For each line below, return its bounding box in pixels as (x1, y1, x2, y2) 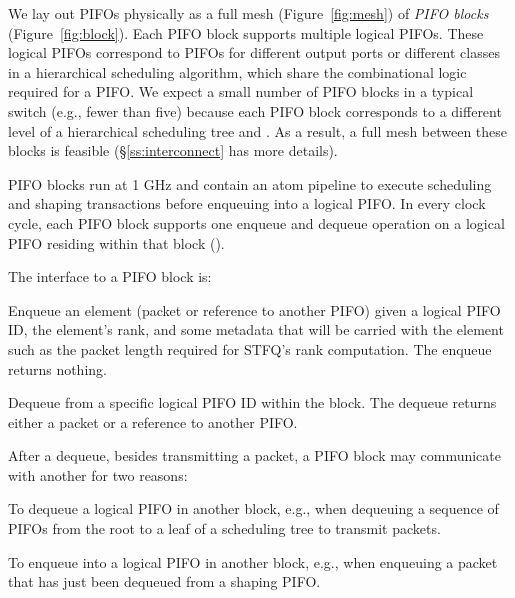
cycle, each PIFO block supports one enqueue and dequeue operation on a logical (8, 212, 505, 233)
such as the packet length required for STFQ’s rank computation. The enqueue (8, 338, 492, 359)
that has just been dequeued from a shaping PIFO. (8, 571, 321, 592)
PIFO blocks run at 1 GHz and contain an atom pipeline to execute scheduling (8, 173, 492, 194)
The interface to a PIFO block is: (8, 266, 212, 287)
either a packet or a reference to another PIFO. (8, 411, 298, 432)
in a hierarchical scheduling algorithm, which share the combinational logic (8, 61, 467, 82)
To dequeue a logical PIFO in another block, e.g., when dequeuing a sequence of (8, 498, 499, 519)
